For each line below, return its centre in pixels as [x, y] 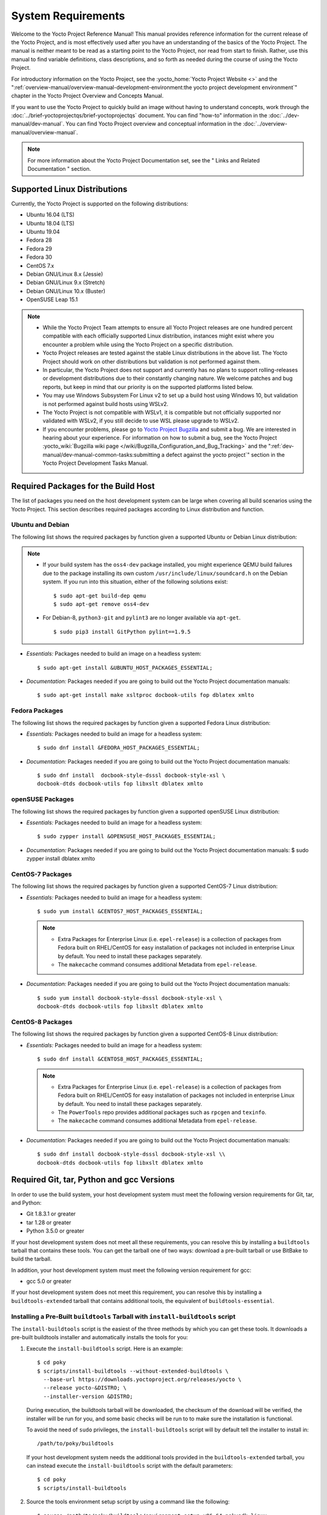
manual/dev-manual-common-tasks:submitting [101, 454]
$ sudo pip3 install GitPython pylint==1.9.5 [122, 631]
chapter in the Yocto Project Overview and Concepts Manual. [88, 96]
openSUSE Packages [43, 799]
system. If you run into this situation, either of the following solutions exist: [135, 582]
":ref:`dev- [281, 446]
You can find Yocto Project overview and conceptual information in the [154, 124]
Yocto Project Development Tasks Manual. [95, 463]
